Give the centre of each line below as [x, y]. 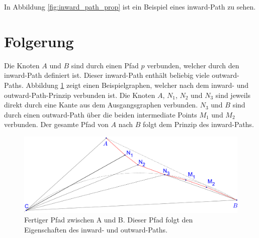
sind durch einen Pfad [105, 65]
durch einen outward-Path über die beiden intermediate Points [101, 114]
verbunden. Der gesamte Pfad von [56, 124]
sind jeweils [233, 95]
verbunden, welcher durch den [193, 65]
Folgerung [39, 41]
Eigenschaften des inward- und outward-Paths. [96, 230]
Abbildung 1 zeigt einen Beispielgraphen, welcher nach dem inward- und [137, 85]
